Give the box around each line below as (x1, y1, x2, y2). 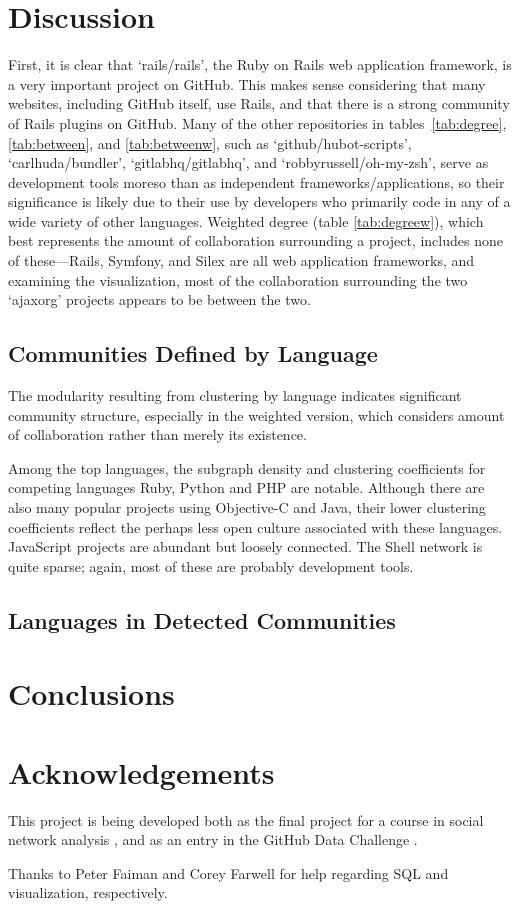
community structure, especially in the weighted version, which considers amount (8, 404, 505, 425)
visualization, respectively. (8, 882, 168, 903)
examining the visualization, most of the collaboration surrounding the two (8, 269, 468, 290)
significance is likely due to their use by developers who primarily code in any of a (8, 191, 511, 212)
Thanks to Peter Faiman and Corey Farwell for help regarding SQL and (8, 862, 449, 883)
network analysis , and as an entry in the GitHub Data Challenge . (8, 829, 418, 850)
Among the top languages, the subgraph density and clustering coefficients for (8, 457, 486, 478)
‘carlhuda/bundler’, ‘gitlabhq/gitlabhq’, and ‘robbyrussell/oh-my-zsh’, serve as (8, 152, 489, 173)
